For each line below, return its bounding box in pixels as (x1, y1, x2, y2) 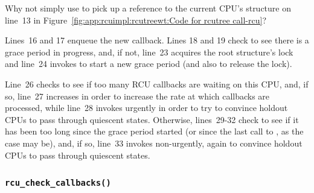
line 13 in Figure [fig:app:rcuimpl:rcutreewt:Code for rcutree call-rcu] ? (5, 13, 267, 26)
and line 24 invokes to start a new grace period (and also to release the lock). (5, 57, 292, 70)
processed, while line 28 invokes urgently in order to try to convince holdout (5, 101, 288, 114)
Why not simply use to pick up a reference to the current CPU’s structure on (5, 2, 291, 14)
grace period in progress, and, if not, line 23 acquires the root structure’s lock (5, 45, 293, 58)
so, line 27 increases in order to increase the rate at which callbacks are (5, 89, 270, 102)
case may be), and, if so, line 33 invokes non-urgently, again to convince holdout (5, 136, 303, 149)
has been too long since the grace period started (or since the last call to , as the (5, 125, 304, 138)
